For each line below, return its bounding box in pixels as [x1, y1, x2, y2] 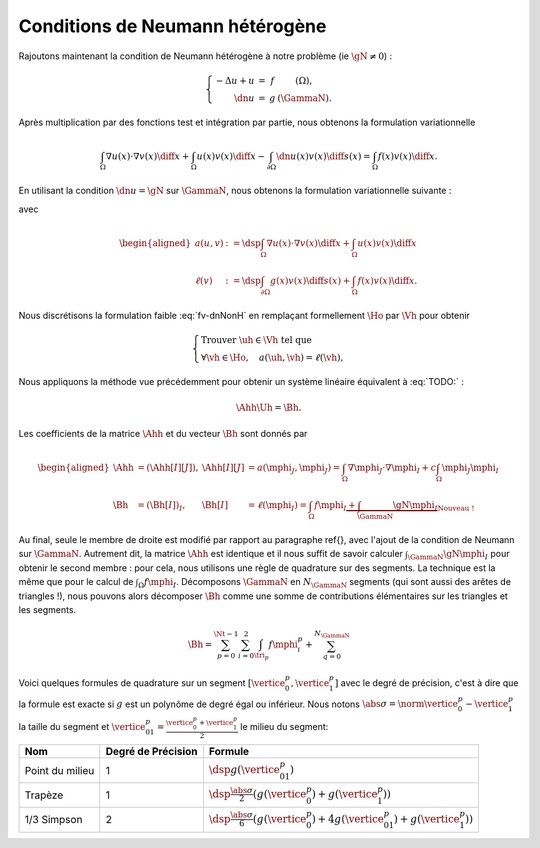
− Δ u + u [215, 75, 255, 86]
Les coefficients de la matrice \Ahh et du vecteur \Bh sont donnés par [18, 428, 308, 440]
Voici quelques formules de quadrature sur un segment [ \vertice [18, 676, 285, 689]
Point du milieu [24, 763, 95, 777]
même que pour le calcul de [18, 576, 134, 588]
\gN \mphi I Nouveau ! [392, 500, 475, 514]
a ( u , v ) [194, 237, 224, 249]
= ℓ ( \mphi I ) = [247, 500, 307, 514]
